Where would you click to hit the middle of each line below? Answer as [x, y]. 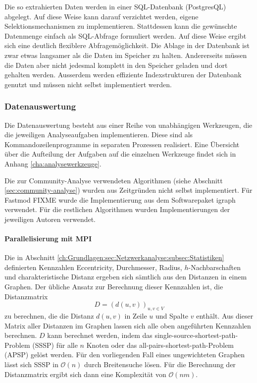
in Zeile [136, 316]
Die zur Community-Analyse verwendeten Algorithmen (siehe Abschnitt [114, 180]
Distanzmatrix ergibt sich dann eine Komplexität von [85, 374]
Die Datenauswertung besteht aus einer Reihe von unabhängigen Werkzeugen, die [128, 125]
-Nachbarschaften [215, 267]
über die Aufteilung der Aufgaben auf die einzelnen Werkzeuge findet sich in [120, 154]
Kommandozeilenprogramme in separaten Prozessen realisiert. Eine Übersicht [122, 144]
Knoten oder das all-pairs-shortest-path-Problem [160, 345]
